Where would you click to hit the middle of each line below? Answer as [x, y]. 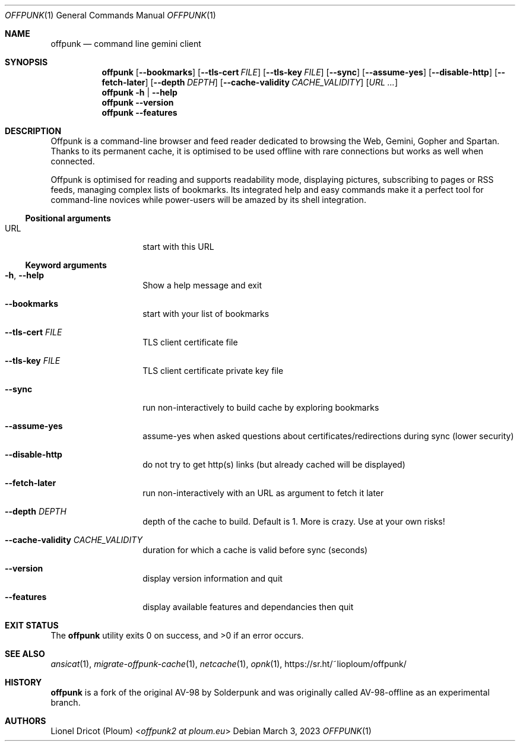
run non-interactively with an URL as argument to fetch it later [263, 493]
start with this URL [178, 247]
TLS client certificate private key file [213, 371]
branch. [66, 702]
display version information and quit [213, 578]
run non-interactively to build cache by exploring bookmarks [261, 407]
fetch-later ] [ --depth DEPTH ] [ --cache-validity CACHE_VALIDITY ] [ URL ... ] [250, 82]
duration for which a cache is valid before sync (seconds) [255, 550]
